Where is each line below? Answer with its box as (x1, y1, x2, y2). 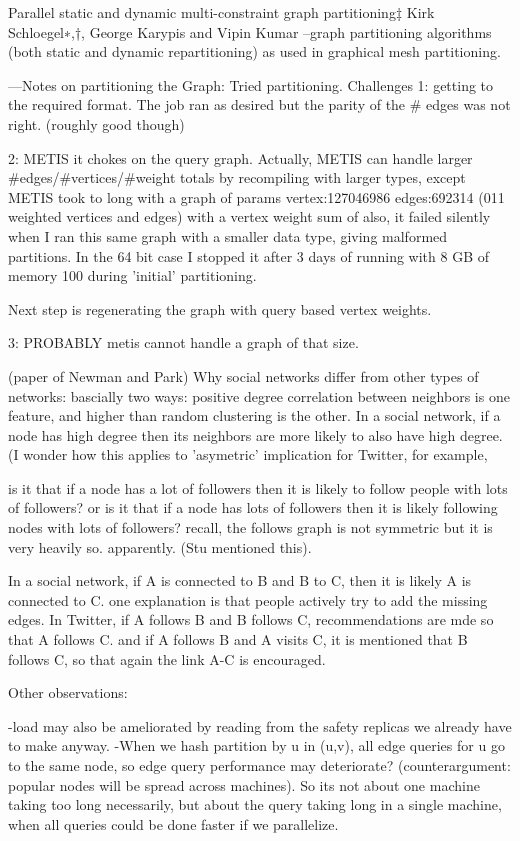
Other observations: (8, 682, 128, 703)
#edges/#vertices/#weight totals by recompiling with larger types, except (8, 167, 466, 188)
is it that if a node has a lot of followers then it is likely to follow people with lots (8, 477, 508, 498)
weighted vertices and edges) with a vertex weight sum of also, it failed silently (8, 206, 491, 227)
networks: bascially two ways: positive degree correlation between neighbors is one (8, 385, 510, 406)
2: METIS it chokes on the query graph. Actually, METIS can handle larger (8, 147, 473, 168)
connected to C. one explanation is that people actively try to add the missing (8, 589, 488, 610)
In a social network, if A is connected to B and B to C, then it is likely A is (8, 570, 472, 591)
